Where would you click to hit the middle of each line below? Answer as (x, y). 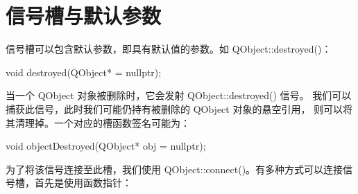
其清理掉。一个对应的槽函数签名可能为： (98, 122)
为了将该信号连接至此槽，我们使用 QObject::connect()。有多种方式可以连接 (174, 169)
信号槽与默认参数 (84, 16)
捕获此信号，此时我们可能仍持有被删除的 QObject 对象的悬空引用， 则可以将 (179, 108)
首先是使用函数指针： (83, 183)
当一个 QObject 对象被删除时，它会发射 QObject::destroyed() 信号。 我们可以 (179, 95)
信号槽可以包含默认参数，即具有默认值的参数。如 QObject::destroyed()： (169, 49)
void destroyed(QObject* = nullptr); (84, 72)
